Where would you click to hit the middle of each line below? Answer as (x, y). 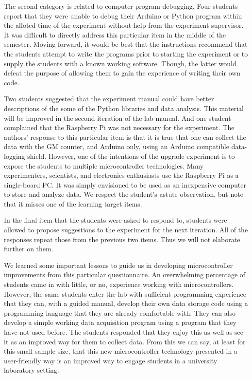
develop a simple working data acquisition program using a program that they (120, 322)
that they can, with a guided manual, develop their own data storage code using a (126, 303)
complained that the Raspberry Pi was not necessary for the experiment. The (119, 127)
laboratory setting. (32, 370)
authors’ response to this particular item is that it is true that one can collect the (125, 137)
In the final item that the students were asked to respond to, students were (116, 220)
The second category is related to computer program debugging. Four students (121, 6)
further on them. (29, 249)
